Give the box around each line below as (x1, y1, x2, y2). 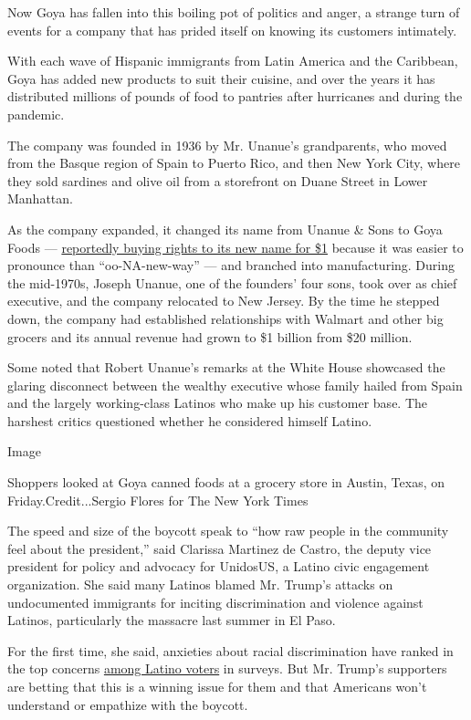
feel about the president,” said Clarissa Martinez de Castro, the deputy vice (7, 538, 432, 558)
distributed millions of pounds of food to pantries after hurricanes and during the (7, 87, 463, 106)
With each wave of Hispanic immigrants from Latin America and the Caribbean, (7, 51, 458, 70)
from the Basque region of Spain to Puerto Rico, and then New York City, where (7, 153, 460, 172)
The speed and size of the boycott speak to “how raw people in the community (7, 521, 449, 540)
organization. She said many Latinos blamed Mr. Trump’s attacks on (7, 575, 393, 594)
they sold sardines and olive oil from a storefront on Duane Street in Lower (7, 171, 428, 190)
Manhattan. (7, 189, 73, 208)
